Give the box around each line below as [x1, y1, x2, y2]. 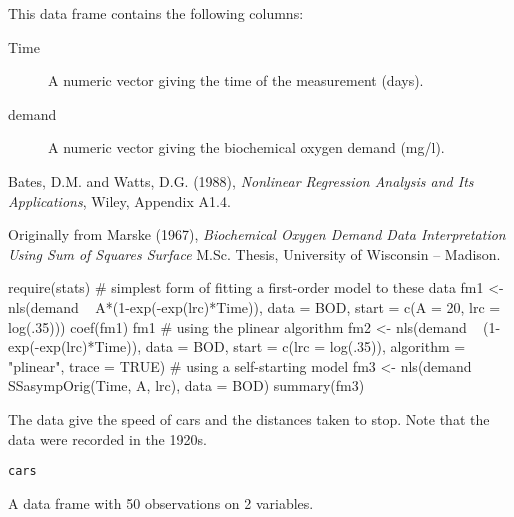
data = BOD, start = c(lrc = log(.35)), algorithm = [145, 336, 466, 357]
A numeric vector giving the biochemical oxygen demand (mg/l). [48, 137, 445, 158]
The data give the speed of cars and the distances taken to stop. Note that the [8, 408, 490, 429]
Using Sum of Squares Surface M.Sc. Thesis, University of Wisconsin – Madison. [8, 243, 501, 264]
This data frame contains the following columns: [8, 3, 304, 23]
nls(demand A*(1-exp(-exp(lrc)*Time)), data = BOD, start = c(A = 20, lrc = [8, 296, 501, 317]
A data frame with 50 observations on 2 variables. [8, 492, 314, 513]
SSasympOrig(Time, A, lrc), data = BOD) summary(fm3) [8, 375, 365, 396]
